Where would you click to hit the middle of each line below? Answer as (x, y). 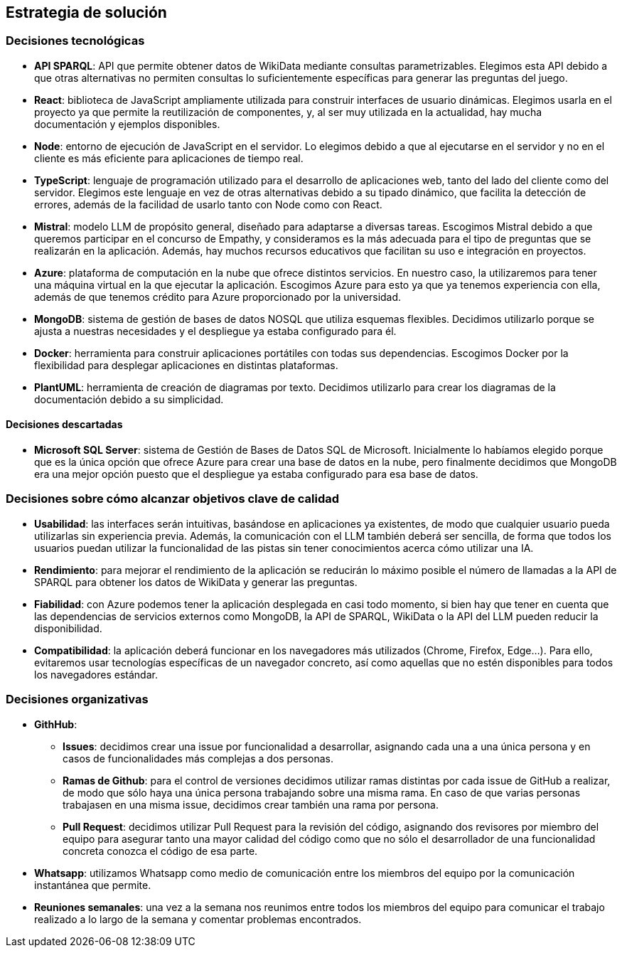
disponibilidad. (68, 628)
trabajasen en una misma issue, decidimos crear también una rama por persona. (251, 804)
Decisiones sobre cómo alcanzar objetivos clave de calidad (173, 499)
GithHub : (56, 724)
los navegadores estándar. (96, 674)
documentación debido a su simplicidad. (129, 399)
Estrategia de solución (86, 12)
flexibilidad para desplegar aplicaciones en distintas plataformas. (186, 365)
